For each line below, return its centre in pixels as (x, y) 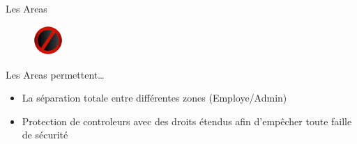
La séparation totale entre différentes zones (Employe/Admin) (154, 98)
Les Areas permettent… (55, 74)
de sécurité (45, 135)
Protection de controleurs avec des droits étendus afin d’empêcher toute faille (187, 121)
